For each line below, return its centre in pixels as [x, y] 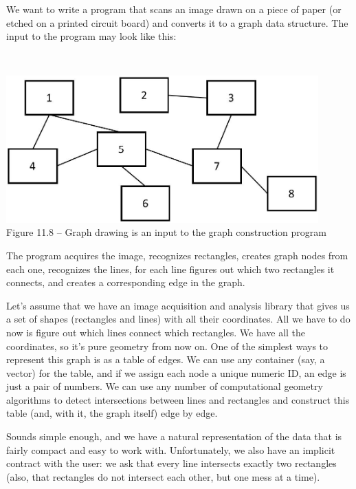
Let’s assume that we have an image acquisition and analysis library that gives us [178, 305]
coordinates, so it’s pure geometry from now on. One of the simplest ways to [167, 346]
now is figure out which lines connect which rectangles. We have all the [156, 332]
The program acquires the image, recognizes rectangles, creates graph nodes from [177, 255]
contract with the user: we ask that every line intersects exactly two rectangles [171, 463]
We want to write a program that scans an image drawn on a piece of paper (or [174, 9]
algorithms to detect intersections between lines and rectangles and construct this [178, 399]
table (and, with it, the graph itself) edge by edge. [112, 413]
